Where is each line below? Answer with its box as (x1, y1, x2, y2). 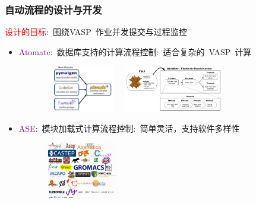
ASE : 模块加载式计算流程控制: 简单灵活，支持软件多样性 (18, 122, 240, 134)
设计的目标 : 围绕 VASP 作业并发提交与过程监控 (5, 26, 187, 38)
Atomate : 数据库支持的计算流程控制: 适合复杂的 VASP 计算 (18, 45, 252, 58)
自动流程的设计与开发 (5, 2, 102, 17)
